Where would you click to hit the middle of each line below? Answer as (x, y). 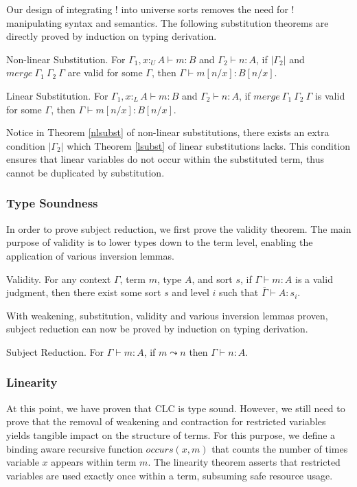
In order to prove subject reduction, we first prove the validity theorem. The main (179, 228)
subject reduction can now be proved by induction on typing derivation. (157, 329)
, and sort (212, 279)
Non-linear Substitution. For (66, 59)
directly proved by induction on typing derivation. (112, 36)
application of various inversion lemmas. (90, 255)
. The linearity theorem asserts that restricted (244, 462)
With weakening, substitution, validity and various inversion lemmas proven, (167, 315)
